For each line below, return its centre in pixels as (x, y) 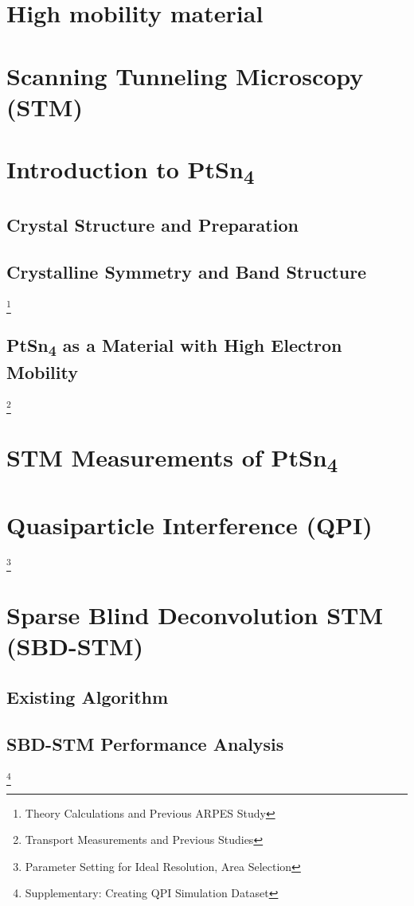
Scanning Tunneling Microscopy (185, 75)
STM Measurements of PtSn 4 (172, 459)
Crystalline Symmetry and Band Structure (187, 271)
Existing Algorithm (88, 696)
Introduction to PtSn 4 (131, 171)
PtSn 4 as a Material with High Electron (174, 347)
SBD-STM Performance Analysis (145, 743)
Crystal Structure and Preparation (152, 224)
